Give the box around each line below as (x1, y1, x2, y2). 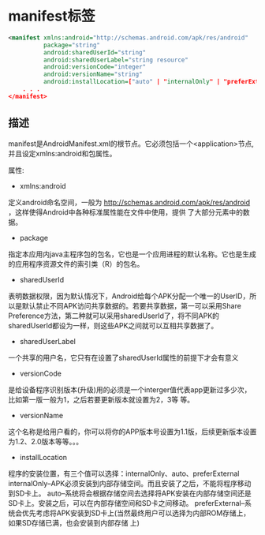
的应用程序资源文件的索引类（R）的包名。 (8, 259, 144, 268)
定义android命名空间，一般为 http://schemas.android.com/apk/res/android (8, 197, 251, 207)
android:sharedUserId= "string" (43, 48, 147, 56)
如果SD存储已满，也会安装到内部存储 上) (8, 518, 140, 527)
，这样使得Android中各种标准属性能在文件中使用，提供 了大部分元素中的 (8, 207, 243, 217)
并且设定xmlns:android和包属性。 (8, 148, 117, 158)
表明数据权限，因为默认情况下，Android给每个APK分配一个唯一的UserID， (8, 291, 250, 301)
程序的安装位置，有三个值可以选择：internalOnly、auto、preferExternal (8, 469, 240, 478)
